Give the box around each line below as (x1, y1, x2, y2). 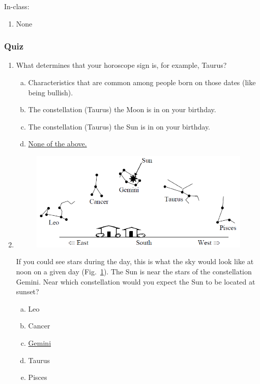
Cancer (28, 320, 50, 331)
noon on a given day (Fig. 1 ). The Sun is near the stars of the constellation (16, 266, 252, 277)
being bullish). (28, 87, 73, 97)
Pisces (28, 372, 47, 382)
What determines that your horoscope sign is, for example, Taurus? (16, 60, 227, 70)
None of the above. (28, 138, 87, 149)
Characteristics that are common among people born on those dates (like (28, 77, 256, 87)
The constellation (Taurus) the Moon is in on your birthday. (28, 104, 216, 115)
